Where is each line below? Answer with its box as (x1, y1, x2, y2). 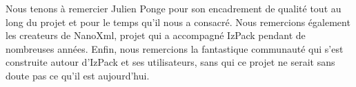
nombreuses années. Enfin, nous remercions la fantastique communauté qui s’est (6, 41, 344, 55)
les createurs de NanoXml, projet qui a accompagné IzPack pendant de (6, 28, 306, 42)
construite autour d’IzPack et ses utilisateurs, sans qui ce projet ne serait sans (6, 55, 335, 69)
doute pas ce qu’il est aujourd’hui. (6, 68, 150, 82)
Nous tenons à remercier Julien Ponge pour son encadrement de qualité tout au (6, 1, 342, 15)
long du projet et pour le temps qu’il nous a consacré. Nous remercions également (6, 14, 350, 29)
